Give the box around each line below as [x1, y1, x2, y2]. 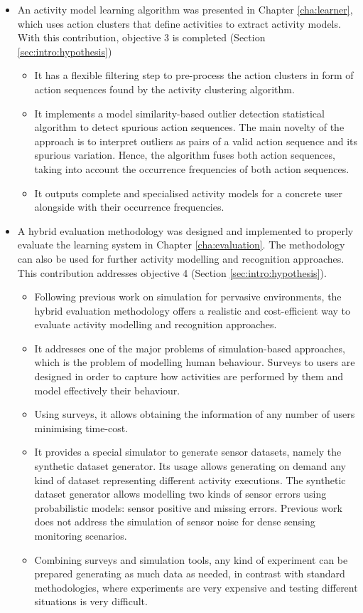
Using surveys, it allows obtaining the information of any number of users [34, 407, 355, 421]
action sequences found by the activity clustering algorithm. [34, 81, 295, 96]
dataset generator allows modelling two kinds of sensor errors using [34, 486, 327, 501]
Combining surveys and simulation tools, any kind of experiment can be [34, 552, 348, 567]
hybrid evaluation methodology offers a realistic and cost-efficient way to [34, 303, 351, 318]
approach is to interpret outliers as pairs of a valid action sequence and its [34, 133, 358, 148]
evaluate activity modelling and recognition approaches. [34, 317, 277, 332]
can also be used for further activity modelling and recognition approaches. [17, 251, 345, 266]
